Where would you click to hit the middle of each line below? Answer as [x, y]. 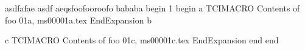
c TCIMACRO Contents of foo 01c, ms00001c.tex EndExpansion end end [142, 40]
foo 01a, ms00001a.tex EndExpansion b [78, 20]
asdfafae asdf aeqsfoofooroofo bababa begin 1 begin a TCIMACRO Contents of [152, 8]
